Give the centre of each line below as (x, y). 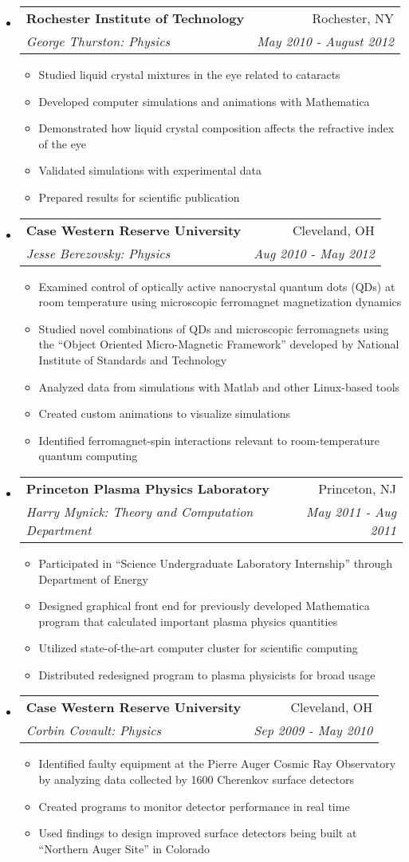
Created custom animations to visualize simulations (164, 413)
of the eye (63, 143)
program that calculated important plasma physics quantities (188, 621)
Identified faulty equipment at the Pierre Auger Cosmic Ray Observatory (217, 764)
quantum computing (88, 456)
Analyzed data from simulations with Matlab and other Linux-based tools (219, 386)
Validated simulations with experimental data (150, 170)
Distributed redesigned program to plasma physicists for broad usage (207, 674)
